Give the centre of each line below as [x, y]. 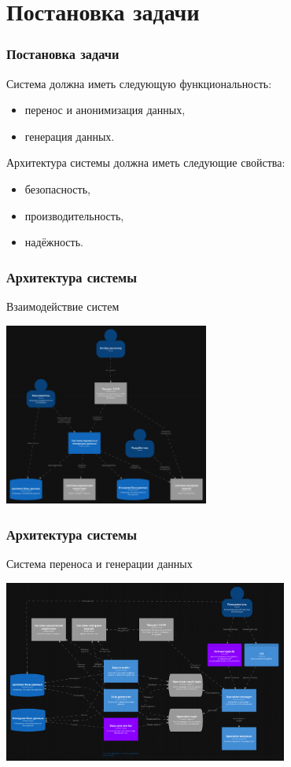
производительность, [74, 215]
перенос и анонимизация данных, [105, 110]
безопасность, [57, 188]
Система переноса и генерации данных [99, 564]
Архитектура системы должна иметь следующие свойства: [146, 162]
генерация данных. [70, 136]
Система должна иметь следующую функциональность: [139, 83]
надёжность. [54, 242]
